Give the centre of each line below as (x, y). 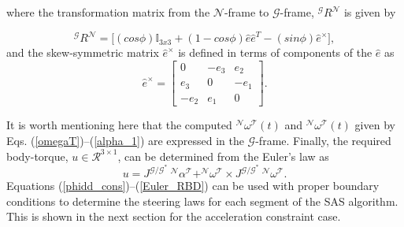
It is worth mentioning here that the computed (119, 125)
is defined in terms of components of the (275, 52)
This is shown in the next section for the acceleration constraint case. (174, 216)
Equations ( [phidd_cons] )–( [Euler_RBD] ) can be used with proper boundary (193, 186)
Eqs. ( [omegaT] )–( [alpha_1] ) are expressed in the (125, 140)
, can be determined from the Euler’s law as (223, 156)
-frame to (246, 12)
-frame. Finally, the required (323, 140)
